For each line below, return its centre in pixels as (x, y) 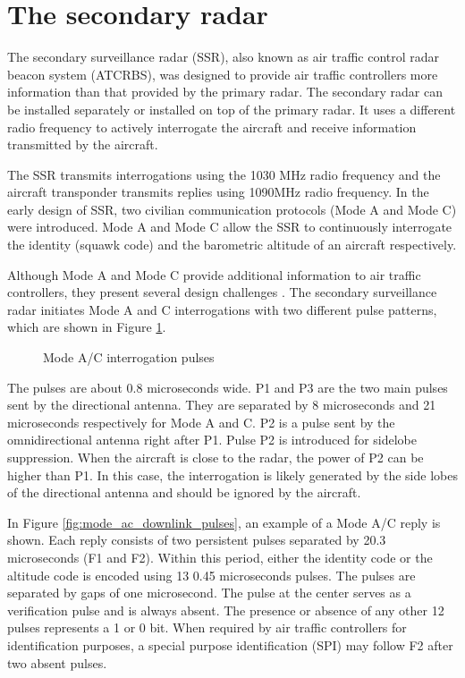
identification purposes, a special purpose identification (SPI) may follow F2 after (230, 644)
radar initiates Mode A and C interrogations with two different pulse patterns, (222, 309)
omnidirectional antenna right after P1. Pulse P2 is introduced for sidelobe (212, 440)
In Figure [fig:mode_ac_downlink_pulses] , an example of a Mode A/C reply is (224, 522)
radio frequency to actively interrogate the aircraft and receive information (212, 127)
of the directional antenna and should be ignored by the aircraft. (184, 492)
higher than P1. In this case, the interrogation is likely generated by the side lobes (232, 475)
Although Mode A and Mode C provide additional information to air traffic (214, 274)
